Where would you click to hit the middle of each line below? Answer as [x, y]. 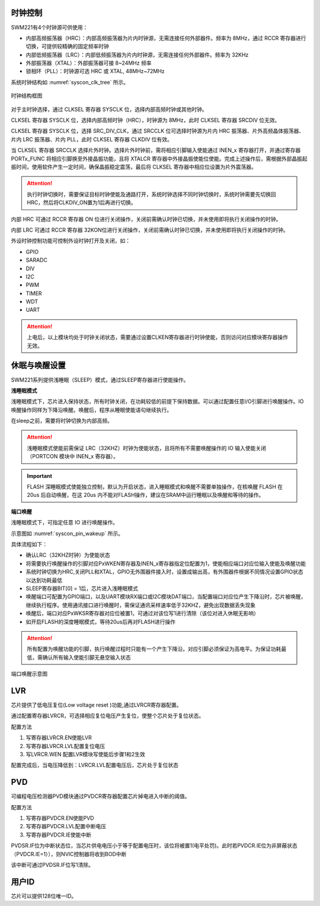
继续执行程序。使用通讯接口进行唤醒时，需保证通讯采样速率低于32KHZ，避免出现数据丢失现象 [141, 605]
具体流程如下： [29, 544]
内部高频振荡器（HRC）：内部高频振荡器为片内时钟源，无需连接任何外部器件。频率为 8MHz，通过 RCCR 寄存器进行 [166, 38]
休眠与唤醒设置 [38, 365]
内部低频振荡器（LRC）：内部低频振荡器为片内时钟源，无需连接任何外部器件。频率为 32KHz [137, 55]
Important [40, 476]
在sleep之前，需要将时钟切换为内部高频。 [62, 421]
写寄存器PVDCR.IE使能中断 [59, 835]
